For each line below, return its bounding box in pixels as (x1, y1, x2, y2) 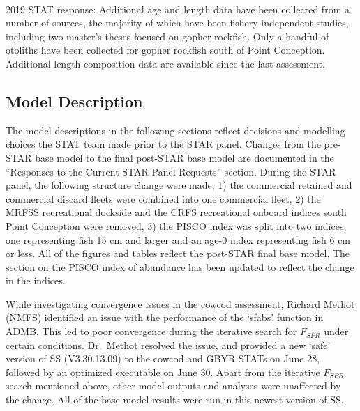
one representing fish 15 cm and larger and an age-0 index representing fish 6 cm (6, 232, 351, 247)
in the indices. (6, 273, 66, 288)
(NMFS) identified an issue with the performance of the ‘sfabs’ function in (6, 310, 324, 325)
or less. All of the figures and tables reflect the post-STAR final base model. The (6, 246, 350, 261)
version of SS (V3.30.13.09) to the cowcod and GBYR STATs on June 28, (6, 351, 320, 366)
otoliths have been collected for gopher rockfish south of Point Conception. (6, 42, 325, 57)
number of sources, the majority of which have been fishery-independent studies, (6, 15, 349, 30)
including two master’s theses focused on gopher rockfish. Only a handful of (6, 29, 329, 43)
